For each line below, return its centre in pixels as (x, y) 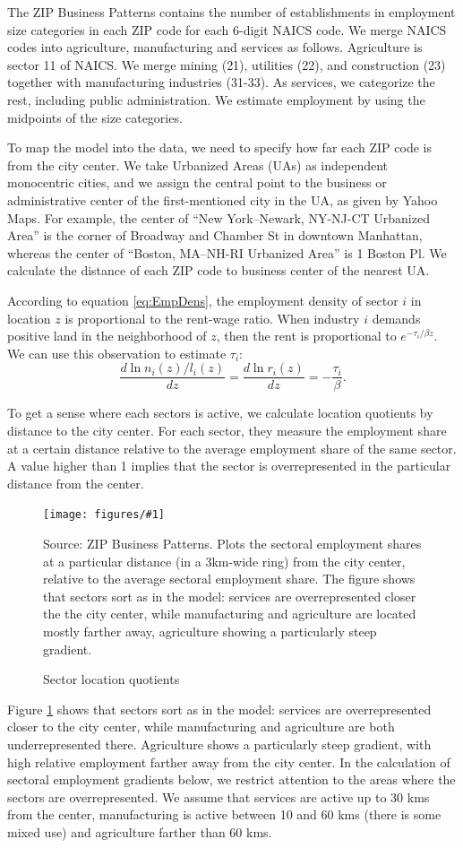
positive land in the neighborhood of (107, 336)
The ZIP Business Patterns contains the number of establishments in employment (231, 12)
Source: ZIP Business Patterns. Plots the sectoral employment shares (232, 543)
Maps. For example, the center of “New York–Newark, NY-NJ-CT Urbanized (219, 217)
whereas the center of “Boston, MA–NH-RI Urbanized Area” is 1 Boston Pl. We (227, 252)
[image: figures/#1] (104, 515)
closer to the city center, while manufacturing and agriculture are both (201, 727)
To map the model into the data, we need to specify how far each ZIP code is (219, 147)
